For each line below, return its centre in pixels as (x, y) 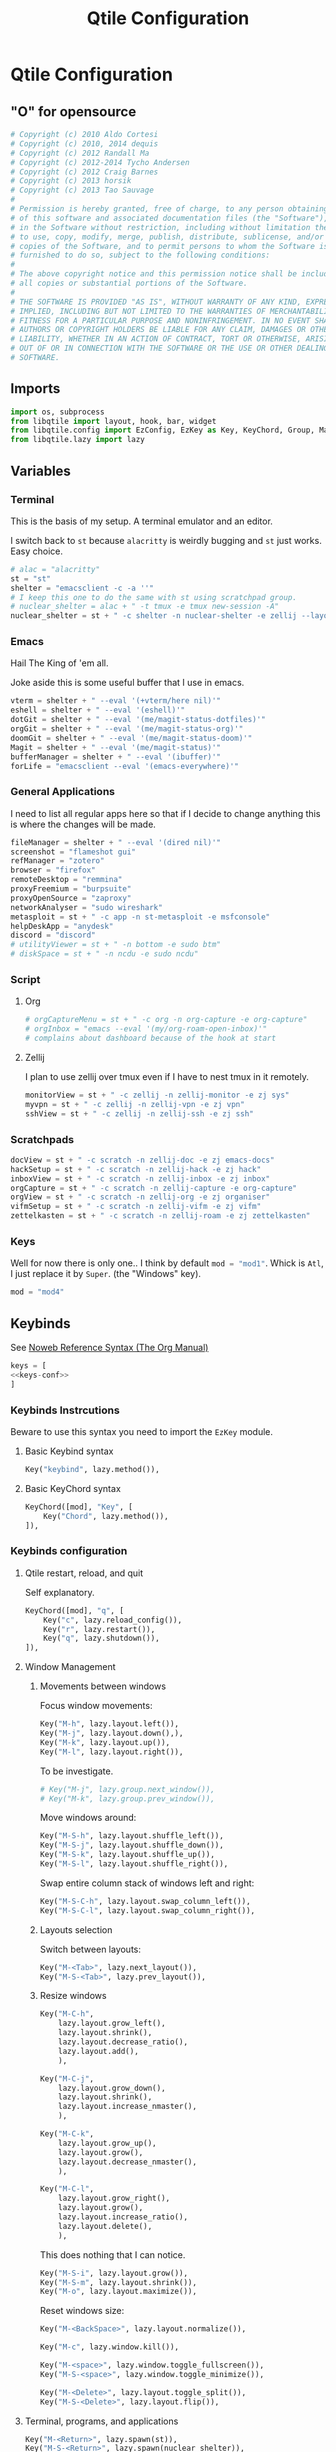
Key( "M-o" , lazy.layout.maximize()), (118, 2292)
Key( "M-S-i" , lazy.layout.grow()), (113, 2273)
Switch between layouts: (90, 1949)
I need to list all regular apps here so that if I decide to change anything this (165, 813)
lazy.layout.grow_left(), (112, 2023)
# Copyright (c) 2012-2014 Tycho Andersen (100, 162)
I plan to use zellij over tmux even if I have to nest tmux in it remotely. (167, 1077)
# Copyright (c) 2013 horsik (71, 181)
